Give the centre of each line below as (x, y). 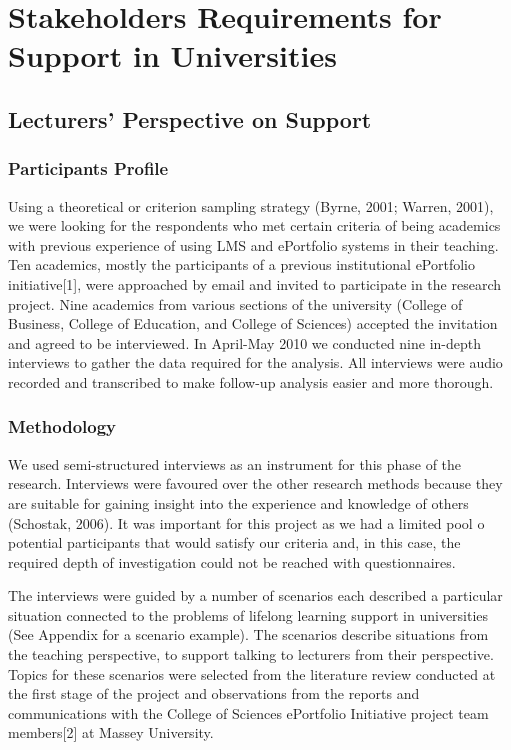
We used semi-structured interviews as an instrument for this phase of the (235, 463)
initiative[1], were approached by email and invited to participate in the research (255, 283)
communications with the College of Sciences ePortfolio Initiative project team (248, 712)
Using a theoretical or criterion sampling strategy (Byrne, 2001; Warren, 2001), (251, 205)
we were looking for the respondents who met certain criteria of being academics (254, 225)
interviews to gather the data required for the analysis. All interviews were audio (255, 362)
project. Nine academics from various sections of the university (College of (235, 303)
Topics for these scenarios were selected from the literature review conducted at (252, 673)
